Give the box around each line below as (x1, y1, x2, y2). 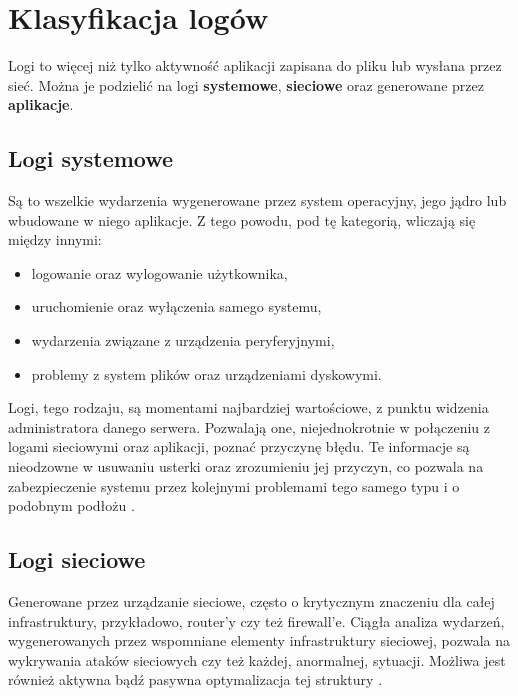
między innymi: (8, 229, 102, 250)
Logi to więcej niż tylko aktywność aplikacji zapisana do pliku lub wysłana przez (8, 55, 502, 76)
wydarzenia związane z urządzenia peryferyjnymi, (31, 330, 335, 351)
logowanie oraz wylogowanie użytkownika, (31, 262, 288, 283)
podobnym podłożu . (8, 495, 135, 516)
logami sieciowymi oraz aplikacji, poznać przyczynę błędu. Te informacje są (8, 436, 470, 457)
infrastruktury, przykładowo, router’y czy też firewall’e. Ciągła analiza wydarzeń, (8, 610, 505, 631)
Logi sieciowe (8, 544, 146, 575)
